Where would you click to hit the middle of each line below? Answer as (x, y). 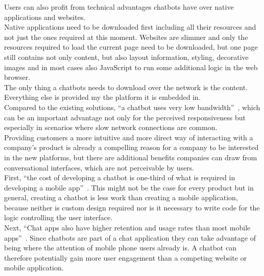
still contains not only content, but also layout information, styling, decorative (126, 57)
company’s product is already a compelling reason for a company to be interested (131, 147)
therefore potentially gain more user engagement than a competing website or (126, 257)
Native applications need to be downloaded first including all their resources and (130, 27)
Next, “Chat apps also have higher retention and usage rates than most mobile (127, 228)
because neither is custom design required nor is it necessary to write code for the (132, 207)
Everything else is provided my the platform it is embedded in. (102, 97)
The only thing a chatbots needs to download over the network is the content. (126, 87)
